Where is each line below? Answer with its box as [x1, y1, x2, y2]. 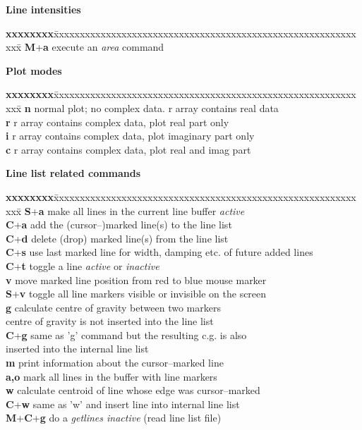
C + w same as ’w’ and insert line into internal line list [6, 396, 240, 411]
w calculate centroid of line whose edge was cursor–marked [6, 383, 260, 398]
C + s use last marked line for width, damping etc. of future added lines [6, 245, 313, 259]
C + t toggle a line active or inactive [6, 258, 159, 273]
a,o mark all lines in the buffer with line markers [6, 369, 217, 383]
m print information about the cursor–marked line [6, 355, 224, 370]
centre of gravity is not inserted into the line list [6, 314, 214, 328]
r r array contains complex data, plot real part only [6, 114, 229, 129]
